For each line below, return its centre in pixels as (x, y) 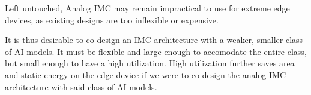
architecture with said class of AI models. (81, 86)
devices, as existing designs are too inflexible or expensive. (112, 19)
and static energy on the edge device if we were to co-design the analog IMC (145, 74)
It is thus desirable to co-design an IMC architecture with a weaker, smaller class (154, 40)
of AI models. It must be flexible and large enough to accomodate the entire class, (156, 51)
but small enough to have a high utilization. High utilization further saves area (150, 63)
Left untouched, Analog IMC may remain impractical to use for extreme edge (147, 8)
